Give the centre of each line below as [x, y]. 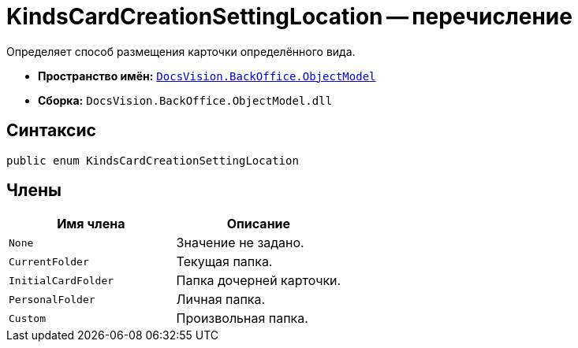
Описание [259, 224]
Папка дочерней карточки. [259, 281]
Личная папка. [221, 300]
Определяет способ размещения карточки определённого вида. [181, 51]
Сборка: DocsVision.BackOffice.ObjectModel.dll [185, 100]
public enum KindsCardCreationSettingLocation [153, 160]
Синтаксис [51, 131]
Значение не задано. [240, 243]
